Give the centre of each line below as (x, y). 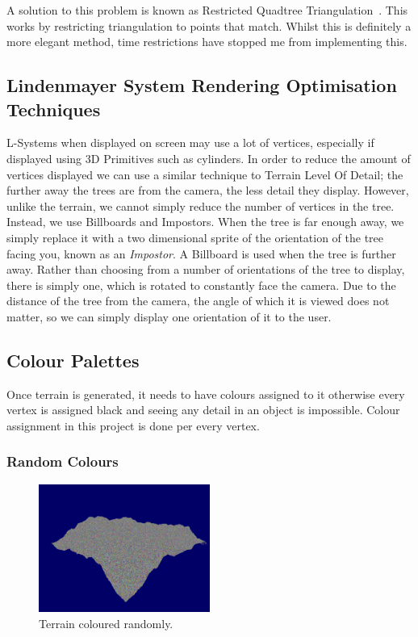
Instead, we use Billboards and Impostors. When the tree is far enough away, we (205, 222)
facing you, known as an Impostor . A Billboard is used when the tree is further (201, 253)
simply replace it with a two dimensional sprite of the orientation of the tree (195, 237)
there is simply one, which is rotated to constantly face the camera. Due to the (201, 285)
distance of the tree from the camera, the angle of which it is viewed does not (198, 301)
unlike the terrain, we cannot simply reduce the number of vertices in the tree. (201, 205)
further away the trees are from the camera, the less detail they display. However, (208, 190)
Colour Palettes (73, 360)
